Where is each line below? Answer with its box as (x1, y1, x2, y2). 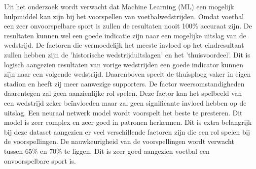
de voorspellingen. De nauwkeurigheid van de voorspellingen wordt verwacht (4, 136, 234, 146)
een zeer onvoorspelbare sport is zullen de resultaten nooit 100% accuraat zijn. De (4, 21, 252, 31)
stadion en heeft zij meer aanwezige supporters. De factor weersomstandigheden (4, 78, 245, 88)
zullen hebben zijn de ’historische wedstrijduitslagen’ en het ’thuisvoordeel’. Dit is (4, 49, 250, 59)
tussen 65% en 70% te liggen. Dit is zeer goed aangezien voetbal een (4, 145, 210, 156)
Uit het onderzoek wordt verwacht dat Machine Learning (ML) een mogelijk (4, 1, 234, 11)
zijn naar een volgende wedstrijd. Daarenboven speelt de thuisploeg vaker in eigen (4, 69, 251, 79)
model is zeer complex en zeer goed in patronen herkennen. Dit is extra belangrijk (4, 117, 252, 127)
